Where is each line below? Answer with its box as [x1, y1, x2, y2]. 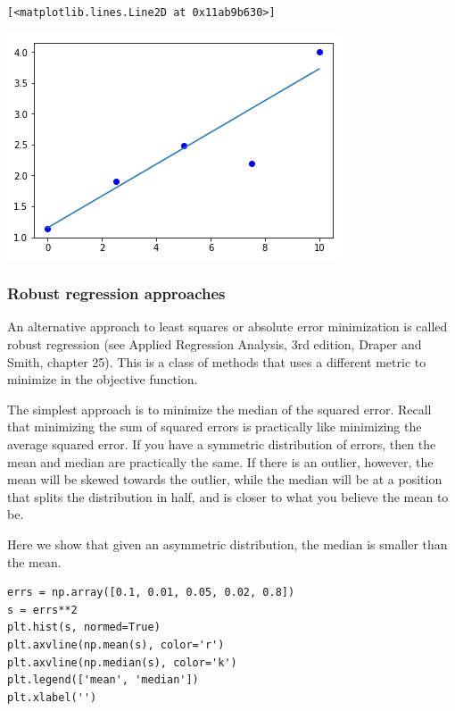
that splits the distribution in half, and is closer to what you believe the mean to [7, 487, 449, 506]
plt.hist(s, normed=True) [7, 621, 161, 634]
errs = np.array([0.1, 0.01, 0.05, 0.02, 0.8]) [7, 586, 295, 599]
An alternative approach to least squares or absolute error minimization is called [7, 317, 448, 336]
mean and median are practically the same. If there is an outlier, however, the [7, 452, 434, 471]
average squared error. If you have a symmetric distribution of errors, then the [7, 434, 436, 453]
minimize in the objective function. [7, 370, 198, 389]
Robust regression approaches [7, 282, 226, 305]
